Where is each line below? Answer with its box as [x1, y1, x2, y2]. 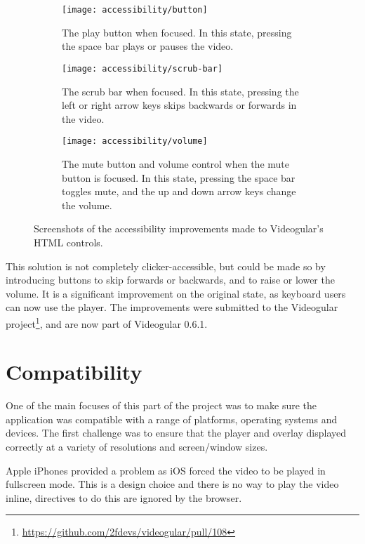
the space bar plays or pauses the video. [62, 39, 234, 53]
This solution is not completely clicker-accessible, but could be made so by [6, 258, 326, 273]
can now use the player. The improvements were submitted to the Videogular [6, 300, 338, 314]
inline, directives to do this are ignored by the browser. [6, 490, 242, 505]
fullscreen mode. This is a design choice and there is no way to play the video [6, 477, 339, 491]
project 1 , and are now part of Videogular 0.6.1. [6, 314, 208, 331]
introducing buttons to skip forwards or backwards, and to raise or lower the [6, 272, 335, 287]
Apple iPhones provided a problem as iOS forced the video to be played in [6, 463, 326, 477]
